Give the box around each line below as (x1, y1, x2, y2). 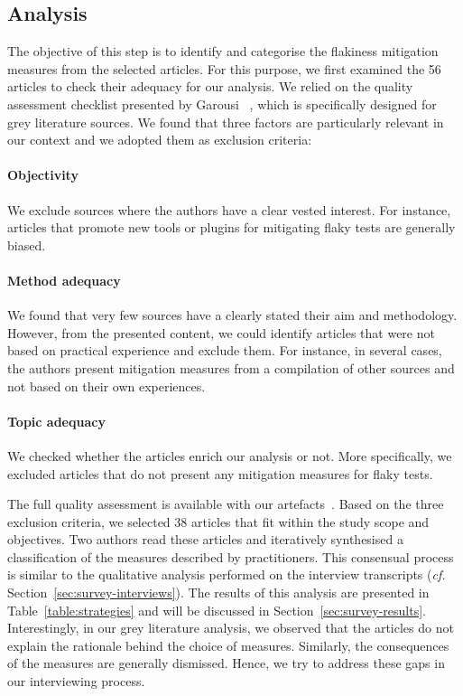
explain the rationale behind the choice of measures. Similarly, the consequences (7, 635, 449, 654)
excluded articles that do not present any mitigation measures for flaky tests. (7, 464, 433, 483)
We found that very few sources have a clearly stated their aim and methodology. (7, 306, 458, 324)
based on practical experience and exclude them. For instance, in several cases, (7, 341, 442, 360)
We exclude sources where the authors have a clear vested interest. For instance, (7, 200, 451, 219)
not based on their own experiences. (7, 376, 206, 395)
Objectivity (7, 165, 79, 184)
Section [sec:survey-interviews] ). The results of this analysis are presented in (7, 583, 430, 602)
